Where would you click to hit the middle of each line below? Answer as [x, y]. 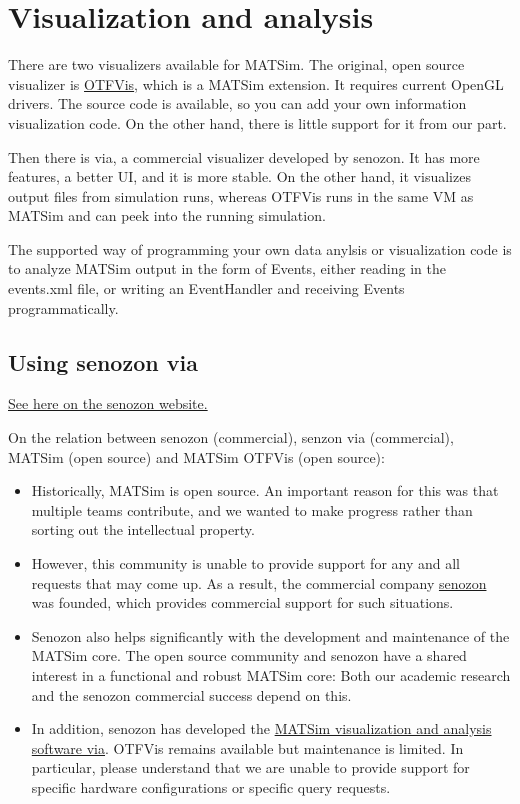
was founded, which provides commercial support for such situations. [242, 602]
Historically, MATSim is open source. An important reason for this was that [265, 490]
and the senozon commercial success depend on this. [191, 694]
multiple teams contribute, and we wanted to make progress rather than [252, 509]
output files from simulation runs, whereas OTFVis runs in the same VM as [241, 195]
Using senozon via [103, 361]
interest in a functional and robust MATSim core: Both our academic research [271, 674]
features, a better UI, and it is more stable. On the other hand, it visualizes [239, 176]
